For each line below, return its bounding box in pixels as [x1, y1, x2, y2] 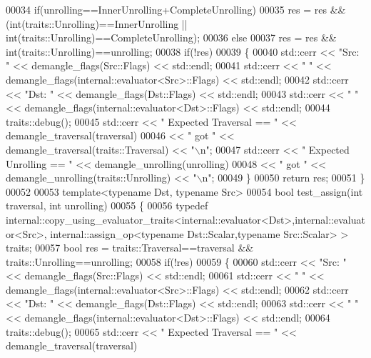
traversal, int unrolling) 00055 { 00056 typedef [6, 198, 208, 213]
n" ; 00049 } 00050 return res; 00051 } [202, 170, 365, 185]
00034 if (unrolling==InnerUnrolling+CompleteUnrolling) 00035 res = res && [6, 2, 346, 16]
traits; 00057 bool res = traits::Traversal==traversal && [6, 240, 254, 255]
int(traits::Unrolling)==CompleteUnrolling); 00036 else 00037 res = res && [6, 30, 337, 45]
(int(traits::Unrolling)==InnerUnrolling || [6, 16, 188, 31]
